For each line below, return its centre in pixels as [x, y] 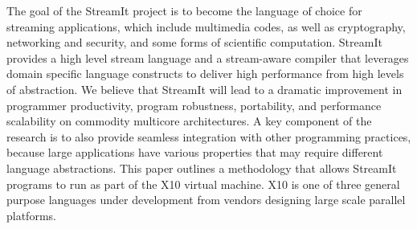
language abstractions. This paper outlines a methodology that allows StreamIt [202, 168]
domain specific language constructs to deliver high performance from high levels [205, 74]
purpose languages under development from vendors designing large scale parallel [206, 200]
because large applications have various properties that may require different [195, 152]
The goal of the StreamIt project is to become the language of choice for [184, 10]
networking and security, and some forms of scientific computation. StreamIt [194, 42]
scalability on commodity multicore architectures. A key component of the [189, 121]
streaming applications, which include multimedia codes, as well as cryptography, [206, 26]
